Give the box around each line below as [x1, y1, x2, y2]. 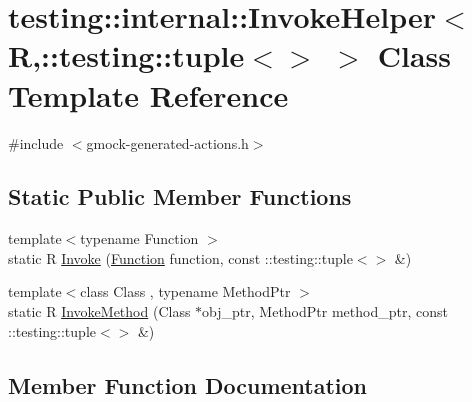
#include [8, 132, 64, 153]
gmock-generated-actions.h [86, 132, 249, 153]
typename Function [80, 228, 199, 249]
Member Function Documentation [8, 369, 368, 400]
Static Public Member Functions [8, 181, 352, 212]
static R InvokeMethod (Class [8, 301, 191, 322]
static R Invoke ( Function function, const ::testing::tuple [8, 247, 353, 268]
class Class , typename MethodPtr [80, 281, 291, 302]
